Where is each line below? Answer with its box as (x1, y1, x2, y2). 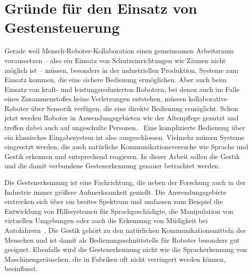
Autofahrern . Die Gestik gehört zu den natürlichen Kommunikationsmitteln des (4, 225, 246, 235)
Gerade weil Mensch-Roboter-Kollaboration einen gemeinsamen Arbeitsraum (4, 46, 234, 56)
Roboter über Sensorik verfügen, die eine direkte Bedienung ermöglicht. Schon (4, 103, 238, 113)
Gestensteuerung (4, 17, 120, 37)
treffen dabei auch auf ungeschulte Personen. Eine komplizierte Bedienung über (4, 122, 245, 133)
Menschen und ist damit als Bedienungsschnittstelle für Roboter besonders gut (4, 234, 240, 245)
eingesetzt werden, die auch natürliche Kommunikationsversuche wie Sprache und (4, 141, 248, 152)
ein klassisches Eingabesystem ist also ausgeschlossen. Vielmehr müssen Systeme (4, 132, 245, 142)
